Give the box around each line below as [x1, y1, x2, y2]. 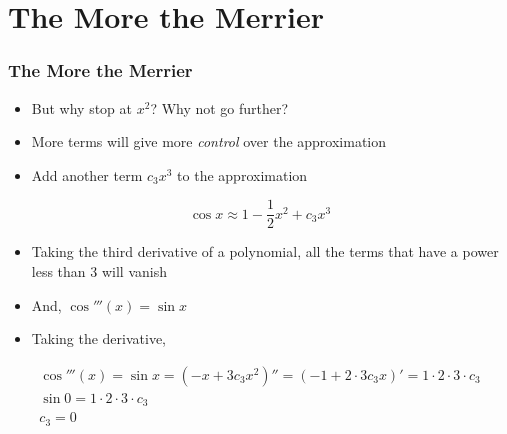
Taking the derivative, [31, 328, 167, 349]
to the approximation [177, 164, 308, 185]
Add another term [31, 164, 143, 185]
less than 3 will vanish [31, 261, 167, 282]
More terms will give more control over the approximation [31, 131, 387, 152]
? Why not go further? [150, 97, 289, 118]
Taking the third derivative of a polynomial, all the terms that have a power [31, 241, 499, 262]
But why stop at [31, 97, 133, 118]
